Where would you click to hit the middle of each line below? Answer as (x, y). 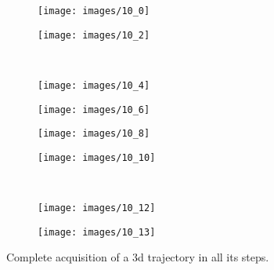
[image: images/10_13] (97, 232)
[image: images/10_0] (94, 11)
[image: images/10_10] (97, 157)
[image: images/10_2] (94, 35)
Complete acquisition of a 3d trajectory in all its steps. (138, 257)
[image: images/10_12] (97, 208)
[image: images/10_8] (94, 134)
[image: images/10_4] (94, 85)
